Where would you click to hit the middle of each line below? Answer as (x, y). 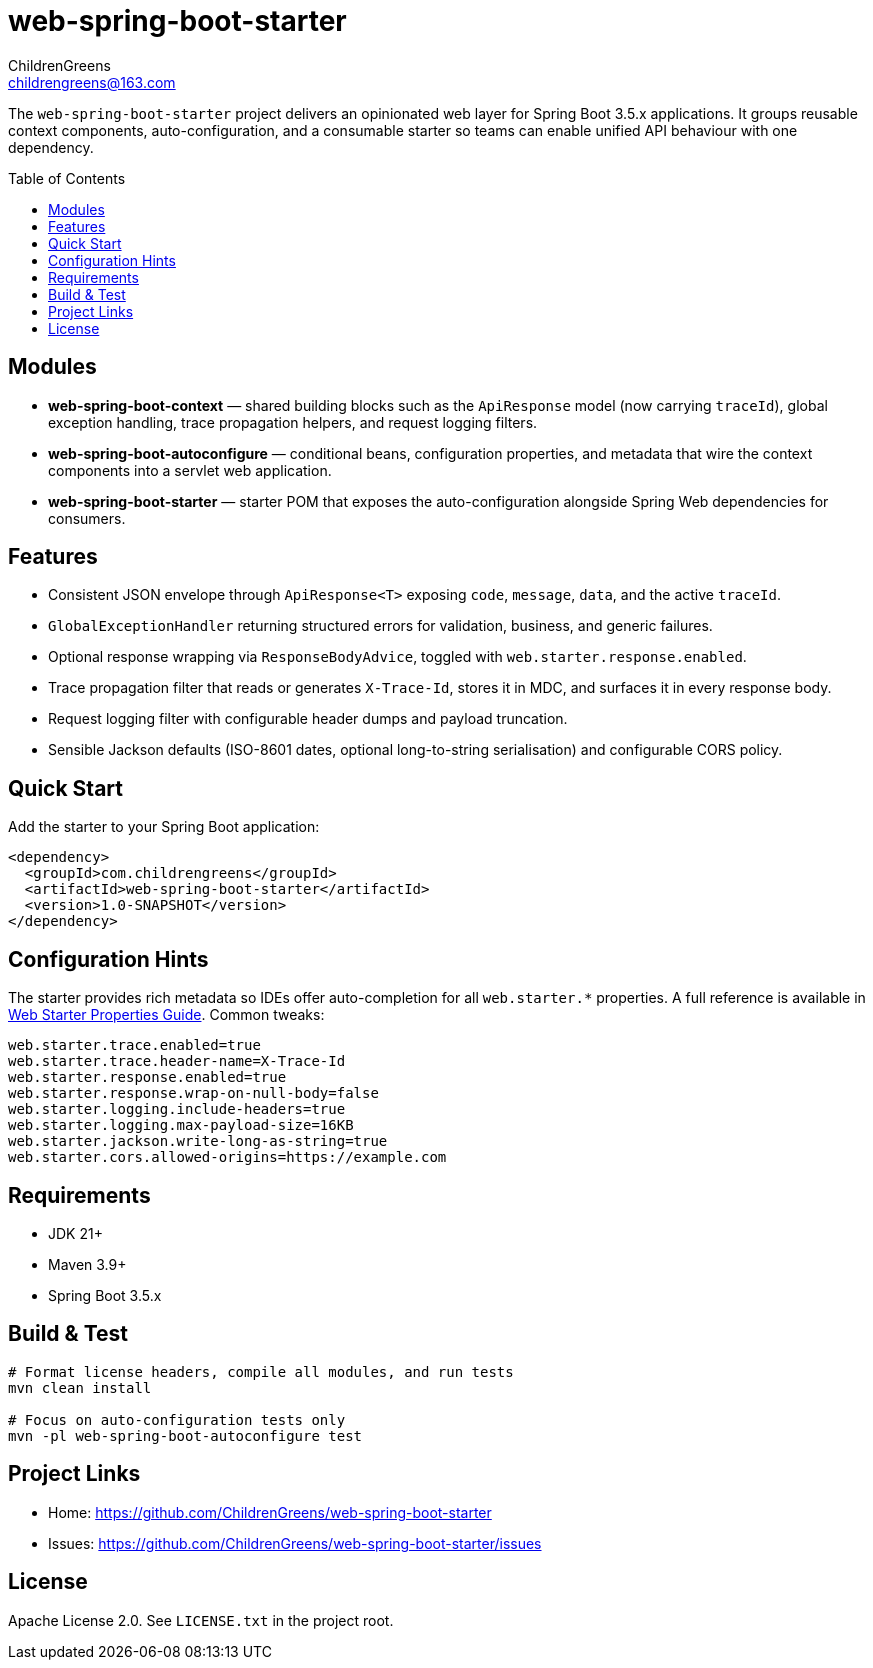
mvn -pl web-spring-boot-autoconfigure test (185, 1435)
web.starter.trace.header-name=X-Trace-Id (177, 1061)
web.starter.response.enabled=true (147, 1077)
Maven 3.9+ (87, 1264)
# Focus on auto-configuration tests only (177, 1419)
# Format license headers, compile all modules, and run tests (261, 1371)
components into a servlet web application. (190, 470)
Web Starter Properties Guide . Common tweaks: (166, 1015)
